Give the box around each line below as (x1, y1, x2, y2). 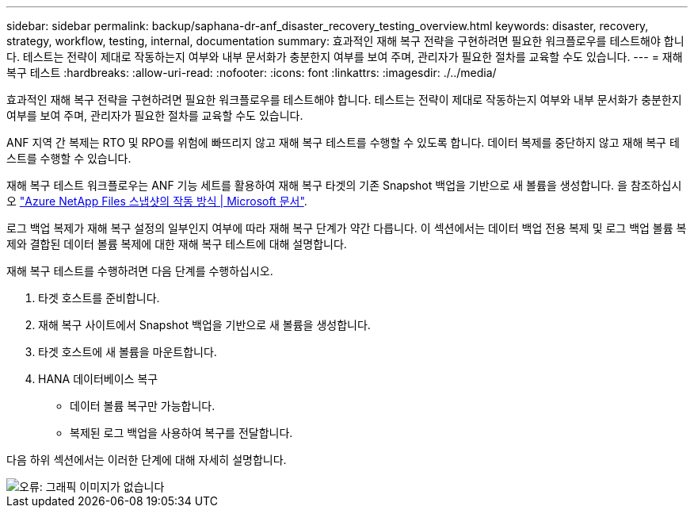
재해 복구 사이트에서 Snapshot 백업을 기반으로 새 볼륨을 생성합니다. (38, 318, 371, 332)
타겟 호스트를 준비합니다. (38, 291, 160, 305)
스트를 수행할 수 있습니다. (6, 152, 132, 165)
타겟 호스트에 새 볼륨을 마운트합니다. (38, 345, 217, 359)
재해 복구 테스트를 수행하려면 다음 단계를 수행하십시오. (6, 264, 273, 278)
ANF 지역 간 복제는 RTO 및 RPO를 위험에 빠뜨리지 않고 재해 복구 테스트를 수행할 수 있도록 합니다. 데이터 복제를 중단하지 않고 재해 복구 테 (6, 136, 680, 149)
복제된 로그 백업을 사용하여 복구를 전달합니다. (70, 426, 293, 439)
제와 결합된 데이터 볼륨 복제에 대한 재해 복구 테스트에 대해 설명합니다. (6, 237, 347, 251)
